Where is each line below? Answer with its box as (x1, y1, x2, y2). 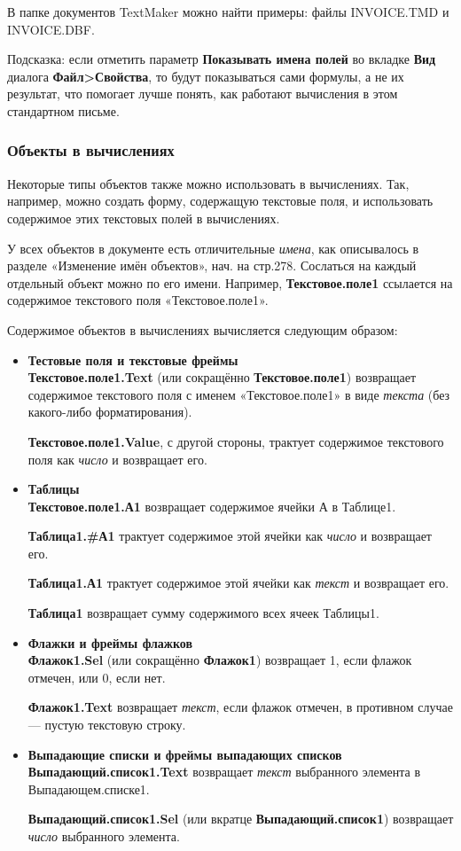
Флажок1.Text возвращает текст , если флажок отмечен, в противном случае (27, 698, 453, 716)
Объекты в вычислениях (7, 139, 175, 161)
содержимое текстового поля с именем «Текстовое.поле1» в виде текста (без (27, 385, 450, 403)
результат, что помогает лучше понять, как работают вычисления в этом (7, 84, 398, 103)
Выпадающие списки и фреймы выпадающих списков (27, 745, 342, 763)
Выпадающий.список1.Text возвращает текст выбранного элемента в (27, 762, 421, 781)
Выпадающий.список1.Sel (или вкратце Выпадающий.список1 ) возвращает (27, 809, 454, 828)
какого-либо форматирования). (27, 402, 192, 421)
